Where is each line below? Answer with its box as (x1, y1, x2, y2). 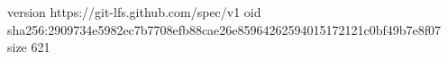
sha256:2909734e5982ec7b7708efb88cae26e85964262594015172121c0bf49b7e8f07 (7, 20, 442, 38)
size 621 (7, 38, 50, 56)
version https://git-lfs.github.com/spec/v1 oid (7, 3, 261, 21)
